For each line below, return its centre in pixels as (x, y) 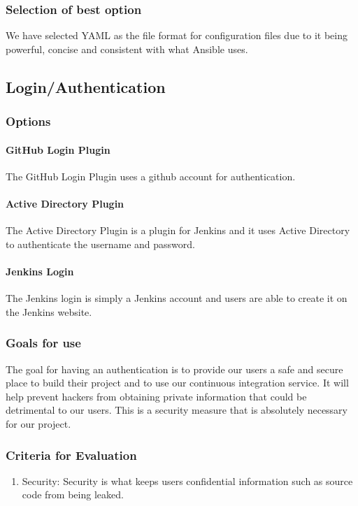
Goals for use (43, 343)
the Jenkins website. (49, 311)
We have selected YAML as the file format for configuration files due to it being (177, 35)
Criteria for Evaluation (71, 455)
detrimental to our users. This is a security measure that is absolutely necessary (177, 410)
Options (28, 121)
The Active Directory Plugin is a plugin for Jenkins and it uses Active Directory (178, 230)
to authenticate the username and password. (100, 244)
